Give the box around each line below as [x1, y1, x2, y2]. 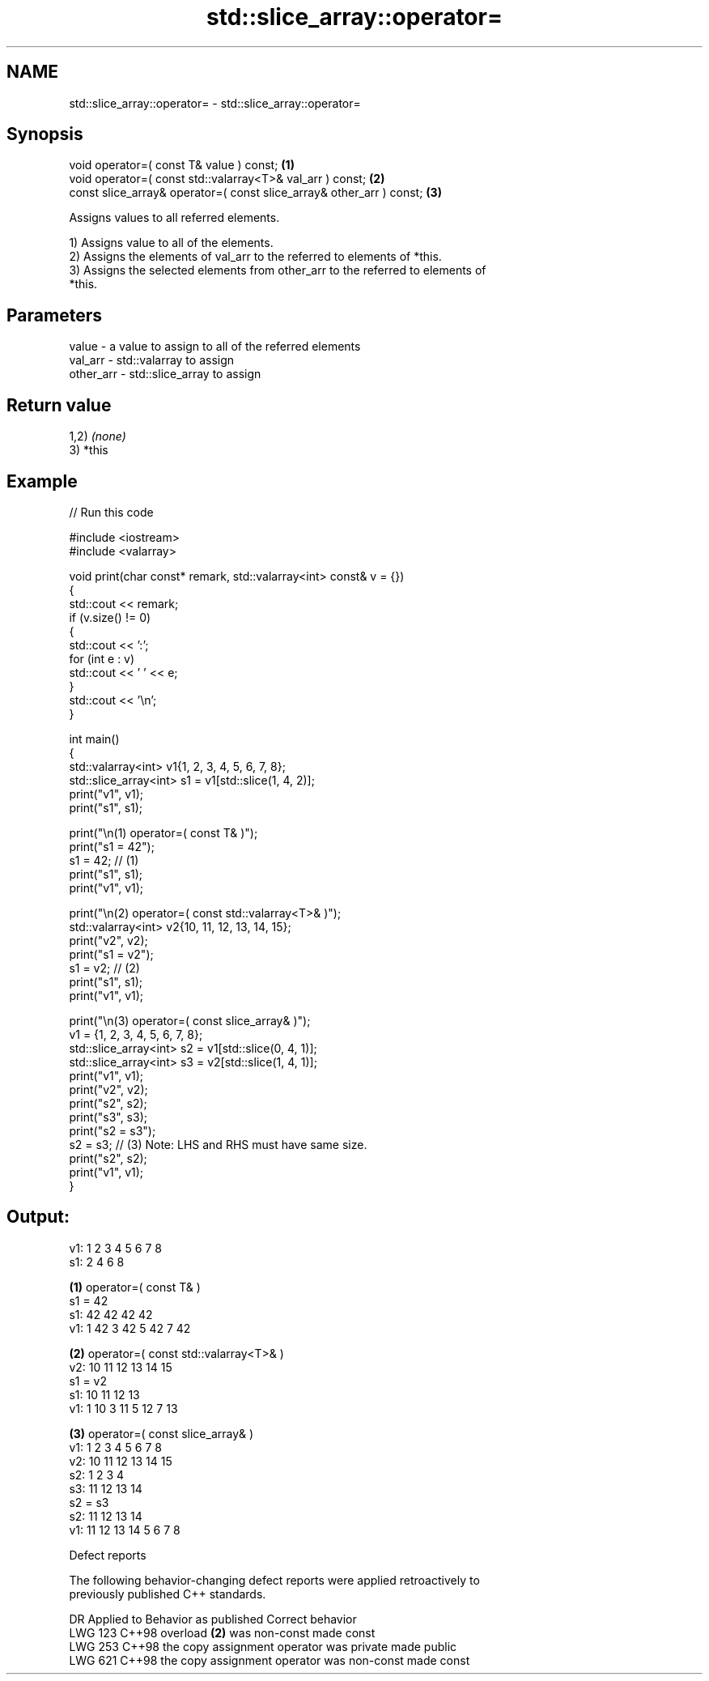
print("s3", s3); [69, 1109, 147, 1124]
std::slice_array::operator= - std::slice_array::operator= [69, 96, 361, 110]
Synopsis [6, 124, 83, 145]
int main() [69, 731, 120, 746]
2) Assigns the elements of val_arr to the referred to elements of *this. [69, 249, 442, 264]
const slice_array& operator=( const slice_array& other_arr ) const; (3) [69, 185, 442, 200]
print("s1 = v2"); [69, 947, 154, 961]
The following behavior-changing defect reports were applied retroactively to [69, 1572, 480, 1587]
